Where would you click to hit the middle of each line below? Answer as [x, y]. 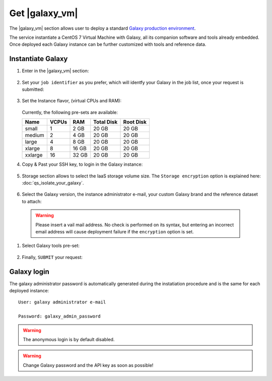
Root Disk [135, 122]
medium [35, 135]
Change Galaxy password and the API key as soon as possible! [88, 365]
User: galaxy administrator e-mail [62, 302]
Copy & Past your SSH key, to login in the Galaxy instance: [82, 164]
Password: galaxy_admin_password [59, 316]
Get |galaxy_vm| [44, 13]
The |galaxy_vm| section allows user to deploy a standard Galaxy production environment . [103, 28]
